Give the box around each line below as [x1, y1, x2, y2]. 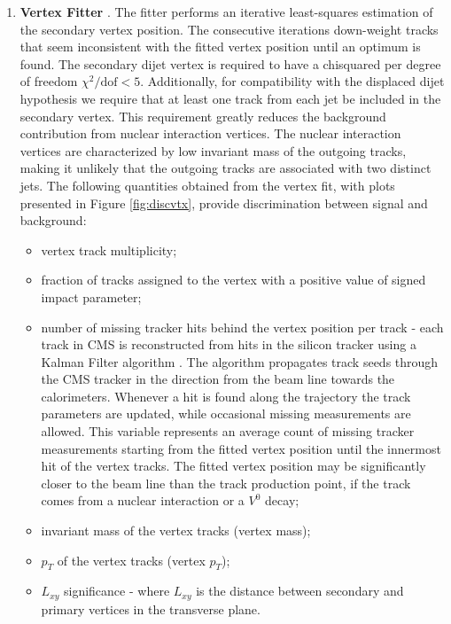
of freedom [19, 72, 78, 90]
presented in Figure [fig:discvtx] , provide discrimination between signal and [19, 193, 428, 212]
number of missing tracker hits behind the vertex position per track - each [41, 317, 444, 336]
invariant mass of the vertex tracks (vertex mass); [41, 521, 311, 540]
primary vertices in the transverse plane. [41, 599, 260, 618]
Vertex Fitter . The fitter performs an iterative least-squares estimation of [19, 3, 433, 20]
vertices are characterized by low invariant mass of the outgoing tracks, [19, 141, 407, 160]
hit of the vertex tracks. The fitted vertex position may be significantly [41, 456, 426, 475]
